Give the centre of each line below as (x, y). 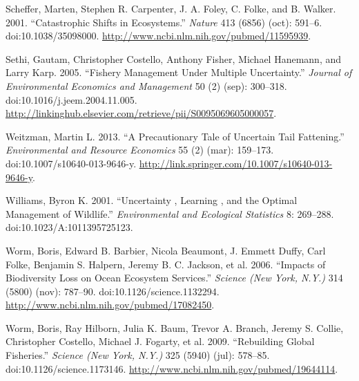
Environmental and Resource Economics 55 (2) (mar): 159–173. (140, 150)
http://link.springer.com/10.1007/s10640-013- (236, 163)
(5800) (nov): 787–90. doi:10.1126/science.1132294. (113, 291)
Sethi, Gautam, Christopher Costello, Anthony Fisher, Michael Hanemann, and (174, 58)
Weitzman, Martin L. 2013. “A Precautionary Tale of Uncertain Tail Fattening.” (175, 136)
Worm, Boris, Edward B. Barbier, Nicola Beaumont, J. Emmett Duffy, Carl (166, 250)
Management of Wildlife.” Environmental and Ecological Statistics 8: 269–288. (170, 213)
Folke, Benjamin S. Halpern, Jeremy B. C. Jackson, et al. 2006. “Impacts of (166, 264)
